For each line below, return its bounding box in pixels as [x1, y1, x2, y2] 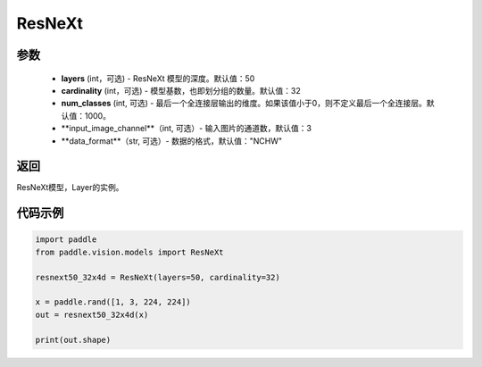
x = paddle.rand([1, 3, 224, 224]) [35, 297, 191, 307]
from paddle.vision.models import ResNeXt [35, 246, 224, 257]
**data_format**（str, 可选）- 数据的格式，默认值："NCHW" [61, 135, 283, 146]
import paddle [35, 235, 97, 245]
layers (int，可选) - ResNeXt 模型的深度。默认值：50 [61, 72, 255, 84]
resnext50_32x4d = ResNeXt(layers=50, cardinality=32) [35, 272, 280, 282]
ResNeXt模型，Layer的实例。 [16, 182, 124, 193]
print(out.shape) [35, 335, 112, 345]
